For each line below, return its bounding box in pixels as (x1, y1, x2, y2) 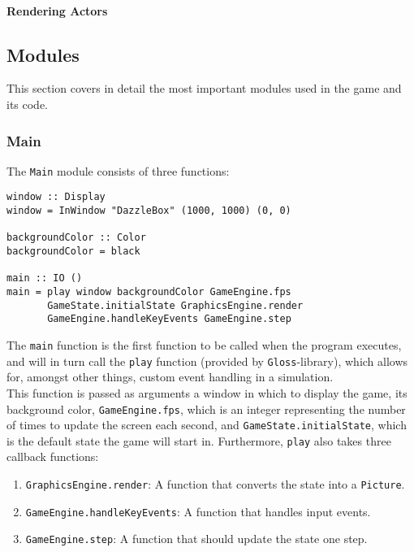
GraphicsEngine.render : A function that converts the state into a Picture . (25, 476, 405, 493)
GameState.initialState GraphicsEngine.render (47, 299, 304, 311)
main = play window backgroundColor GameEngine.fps (6, 286, 291, 298)
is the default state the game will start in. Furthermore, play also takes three (6, 432, 391, 449)
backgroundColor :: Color (6, 232, 146, 244)
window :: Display (6, 191, 106, 203)
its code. (6, 95, 49, 112)
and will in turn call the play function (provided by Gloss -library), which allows (6, 352, 408, 369)
